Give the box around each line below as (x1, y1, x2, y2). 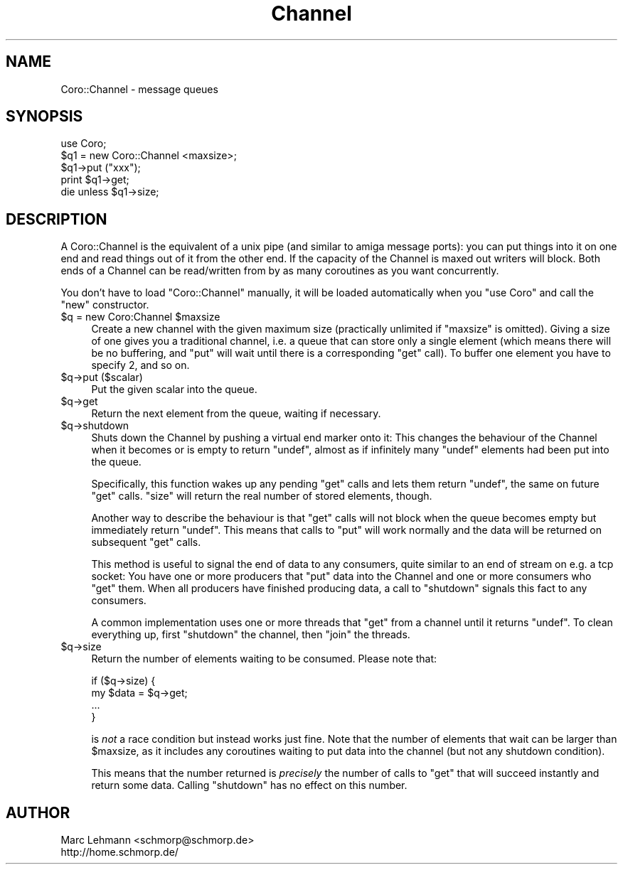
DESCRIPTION (6, 210, 107, 228)
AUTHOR (6, 803, 70, 822)
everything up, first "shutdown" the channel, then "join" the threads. (91, 628, 410, 641)
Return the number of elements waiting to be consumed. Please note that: (91, 652, 437, 665)
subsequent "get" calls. (91, 536, 201, 549)
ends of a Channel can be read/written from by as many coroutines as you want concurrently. (60, 264, 499, 277)
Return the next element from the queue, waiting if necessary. (91, 407, 381, 420)
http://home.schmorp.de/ (60, 846, 179, 859)
